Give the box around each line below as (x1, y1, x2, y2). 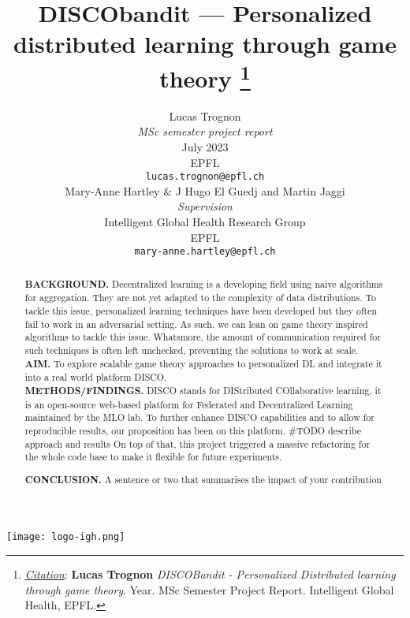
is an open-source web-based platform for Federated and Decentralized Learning (24, 397, 353, 411)
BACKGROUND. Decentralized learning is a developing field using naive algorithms (24, 277, 383, 291)
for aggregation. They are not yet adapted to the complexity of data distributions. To (24, 291, 376, 304)
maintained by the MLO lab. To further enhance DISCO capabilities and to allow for (24, 411, 375, 424)
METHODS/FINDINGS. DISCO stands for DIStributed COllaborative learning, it (24, 383, 382, 397)
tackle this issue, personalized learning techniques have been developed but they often (24, 304, 378, 317)
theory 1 (159, 58, 251, 94)
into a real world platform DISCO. (24, 370, 167, 384)
